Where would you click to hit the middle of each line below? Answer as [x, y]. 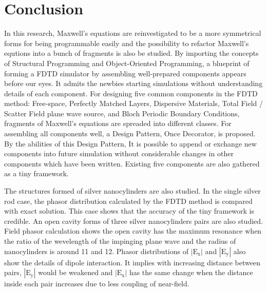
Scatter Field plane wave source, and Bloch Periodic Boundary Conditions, [122, 113]
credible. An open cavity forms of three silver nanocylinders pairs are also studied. [133, 221]
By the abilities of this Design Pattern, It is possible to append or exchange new [130, 143]
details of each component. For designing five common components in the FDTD [131, 93]
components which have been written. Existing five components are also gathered [132, 163]
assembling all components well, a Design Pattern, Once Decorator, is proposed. [130, 133]
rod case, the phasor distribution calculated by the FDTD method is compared [128, 201]
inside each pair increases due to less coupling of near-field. [97, 284]
